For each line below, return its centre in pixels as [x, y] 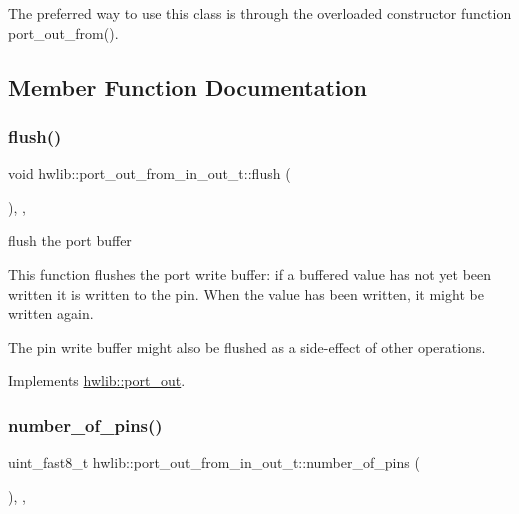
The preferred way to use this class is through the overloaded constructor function [260, 13]
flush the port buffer [70, 240]
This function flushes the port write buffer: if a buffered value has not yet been [250, 273]
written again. [51, 313]
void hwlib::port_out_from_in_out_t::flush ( [149, 173]
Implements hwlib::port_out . [97, 380]
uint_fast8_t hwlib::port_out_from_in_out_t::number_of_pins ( [214, 462]
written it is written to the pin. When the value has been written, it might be [246, 293]
